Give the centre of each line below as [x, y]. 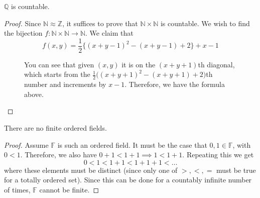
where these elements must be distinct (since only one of [91, 170]
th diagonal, [216, 64]
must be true [236, 170]
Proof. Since [23, 23]
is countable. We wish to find [205, 23]
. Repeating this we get [218, 155]
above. [34, 94]
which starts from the [57, 74]
